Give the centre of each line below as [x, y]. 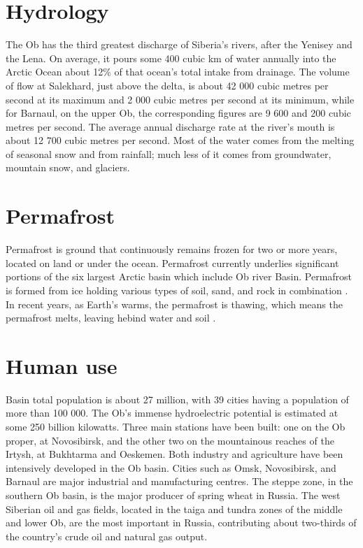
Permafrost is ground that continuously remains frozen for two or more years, [172, 249]
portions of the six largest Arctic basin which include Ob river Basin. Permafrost [179, 276]
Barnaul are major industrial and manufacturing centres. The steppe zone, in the [179, 481]
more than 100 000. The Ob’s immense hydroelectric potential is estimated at [172, 413]
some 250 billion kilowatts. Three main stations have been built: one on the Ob [176, 427]
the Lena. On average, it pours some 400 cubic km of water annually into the [171, 58]
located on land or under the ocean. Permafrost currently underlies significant [172, 262]
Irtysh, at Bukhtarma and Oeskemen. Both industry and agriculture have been [175, 454]
